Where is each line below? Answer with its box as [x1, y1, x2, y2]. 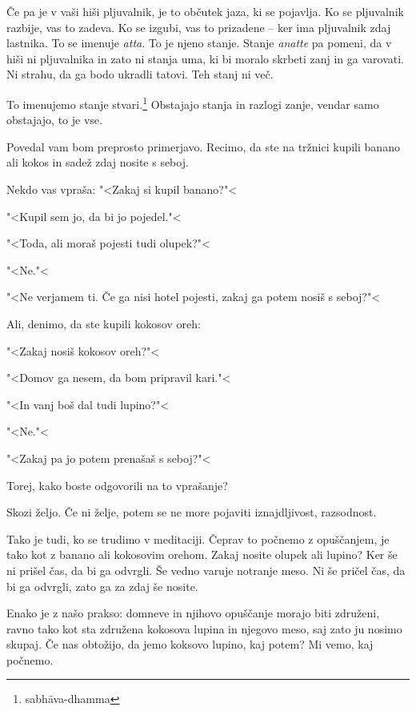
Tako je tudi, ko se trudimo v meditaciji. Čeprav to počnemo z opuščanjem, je [6, 530, 390, 547]
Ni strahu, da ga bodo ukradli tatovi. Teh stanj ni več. [6, 66, 274, 82]
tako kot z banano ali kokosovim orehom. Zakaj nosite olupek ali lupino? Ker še [6, 546, 398, 563]
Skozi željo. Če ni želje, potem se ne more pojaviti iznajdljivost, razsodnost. [6, 504, 377, 520]
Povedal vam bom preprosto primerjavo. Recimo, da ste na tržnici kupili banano [6, 138, 400, 155]
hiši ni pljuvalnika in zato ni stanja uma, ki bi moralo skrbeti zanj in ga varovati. [6, 50, 405, 66]
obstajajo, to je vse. [6, 111, 102, 128]
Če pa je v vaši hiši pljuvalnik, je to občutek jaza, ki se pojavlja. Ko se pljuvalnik [6, 3, 404, 19]
